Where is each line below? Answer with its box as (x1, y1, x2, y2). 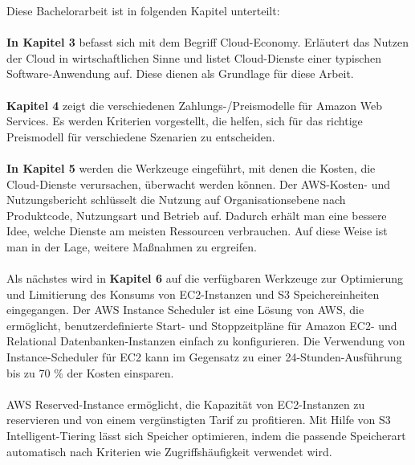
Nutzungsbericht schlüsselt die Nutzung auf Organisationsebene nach (6, 191, 346, 208)
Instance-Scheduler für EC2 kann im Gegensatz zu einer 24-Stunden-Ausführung (6, 349, 402, 365)
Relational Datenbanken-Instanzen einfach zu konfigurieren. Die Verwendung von (6, 332, 405, 349)
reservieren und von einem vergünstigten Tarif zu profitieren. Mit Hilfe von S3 (6, 411, 391, 428)
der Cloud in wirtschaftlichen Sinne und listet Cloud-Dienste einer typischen (6, 49, 381, 66)
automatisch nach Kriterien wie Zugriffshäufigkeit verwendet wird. (6, 443, 332, 459)
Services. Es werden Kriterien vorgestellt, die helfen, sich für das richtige (6, 112, 363, 129)
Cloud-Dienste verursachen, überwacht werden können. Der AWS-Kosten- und (6, 175, 390, 192)
